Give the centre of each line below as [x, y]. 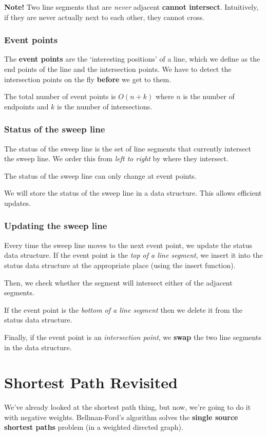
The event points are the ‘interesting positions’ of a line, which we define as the [132, 59]
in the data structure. [38, 347]
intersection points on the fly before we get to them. [88, 79]
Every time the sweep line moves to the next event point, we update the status [128, 245]
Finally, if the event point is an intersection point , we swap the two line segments [133, 337]
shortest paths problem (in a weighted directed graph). [94, 427]
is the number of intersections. [105, 106]
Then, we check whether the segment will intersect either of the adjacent [118, 282]
